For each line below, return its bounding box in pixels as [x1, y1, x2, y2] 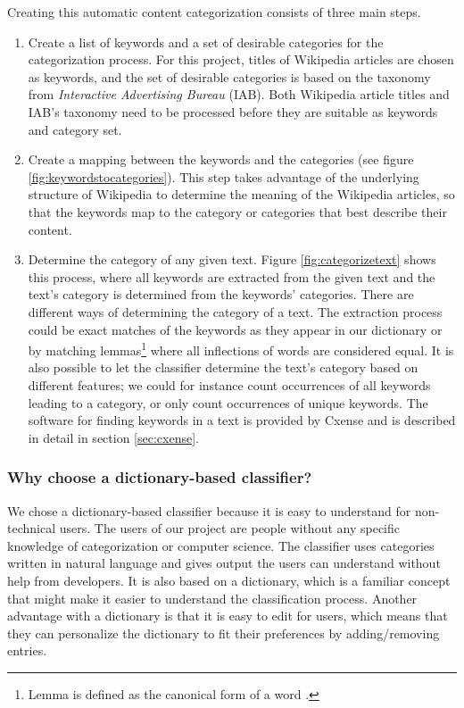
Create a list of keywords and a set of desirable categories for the [28, 32, 384, 51]
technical [7, 519, 56, 537]
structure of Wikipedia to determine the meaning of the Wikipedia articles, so [28, 185, 455, 204]
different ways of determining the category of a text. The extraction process [28, 302, 443, 321]
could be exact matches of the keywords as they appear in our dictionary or [28, 320, 443, 338]
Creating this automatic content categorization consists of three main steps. [7, 3, 421, 21]
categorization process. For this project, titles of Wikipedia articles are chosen [28, 50, 454, 69]
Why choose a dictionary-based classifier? [7, 466, 312, 488]
